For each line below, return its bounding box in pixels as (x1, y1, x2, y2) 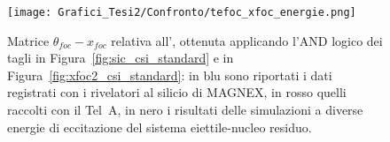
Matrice (7, 31, 50, 49)
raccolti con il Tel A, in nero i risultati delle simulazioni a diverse (7, 101, 363, 119)
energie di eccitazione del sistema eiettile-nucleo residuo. (7, 117, 312, 136)
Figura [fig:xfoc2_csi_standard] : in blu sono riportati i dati (7, 65, 332, 84)
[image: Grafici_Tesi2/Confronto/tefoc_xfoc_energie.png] (7, 6, 356, 19)
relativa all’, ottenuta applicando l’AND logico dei (111, 31, 383, 49)
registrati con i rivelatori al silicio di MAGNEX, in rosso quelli (7, 83, 347, 101)
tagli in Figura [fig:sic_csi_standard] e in (7, 49, 234, 67)
